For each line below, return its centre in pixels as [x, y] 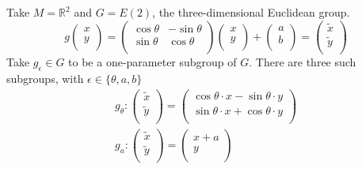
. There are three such [303, 62]
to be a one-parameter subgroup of [152, 62]
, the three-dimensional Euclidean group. [251, 12]
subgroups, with [45, 78]
